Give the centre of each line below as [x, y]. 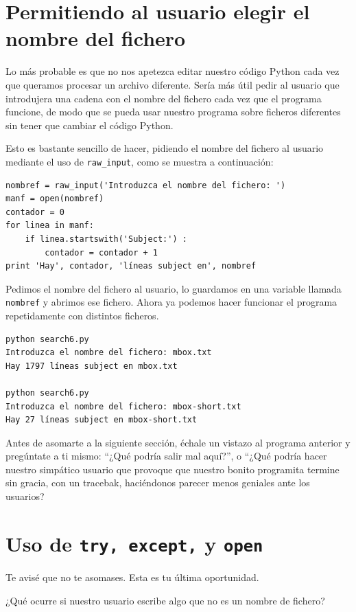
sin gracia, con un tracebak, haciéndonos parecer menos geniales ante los [158, 483]
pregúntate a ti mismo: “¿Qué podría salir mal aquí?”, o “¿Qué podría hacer [166, 456]
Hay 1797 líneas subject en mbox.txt [92, 366]
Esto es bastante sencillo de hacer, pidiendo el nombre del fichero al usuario [165, 148]
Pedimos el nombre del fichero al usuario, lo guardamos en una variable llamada [174, 288]
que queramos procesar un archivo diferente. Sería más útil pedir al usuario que [173, 84]
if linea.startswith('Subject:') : [106, 239]
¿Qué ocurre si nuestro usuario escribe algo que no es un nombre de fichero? [165, 600]
